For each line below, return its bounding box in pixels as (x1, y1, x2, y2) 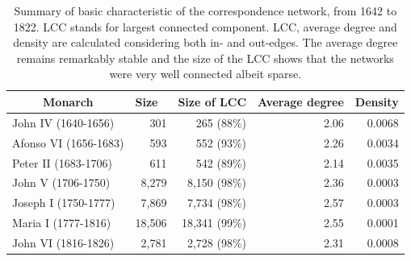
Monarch (43, 93, 94, 110)
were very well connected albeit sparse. (109, 65, 302, 82)
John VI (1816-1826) (12, 234, 115, 251)
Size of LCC (178, 93, 247, 110)
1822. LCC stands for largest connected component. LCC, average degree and (13, 18, 397, 35)
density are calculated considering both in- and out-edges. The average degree (13, 34, 398, 51)
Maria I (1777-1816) (12, 214, 111, 231)
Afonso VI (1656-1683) (12, 134, 124, 151)
